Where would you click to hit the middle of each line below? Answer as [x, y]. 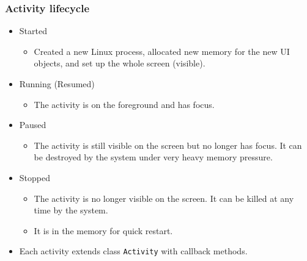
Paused [33, 125]
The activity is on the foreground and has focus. [124, 104]
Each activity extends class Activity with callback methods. [133, 251]
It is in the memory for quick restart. [103, 230]
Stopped [35, 177]
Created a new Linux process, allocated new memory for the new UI [162, 51]
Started [33, 31]
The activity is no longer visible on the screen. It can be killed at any [164, 198]
